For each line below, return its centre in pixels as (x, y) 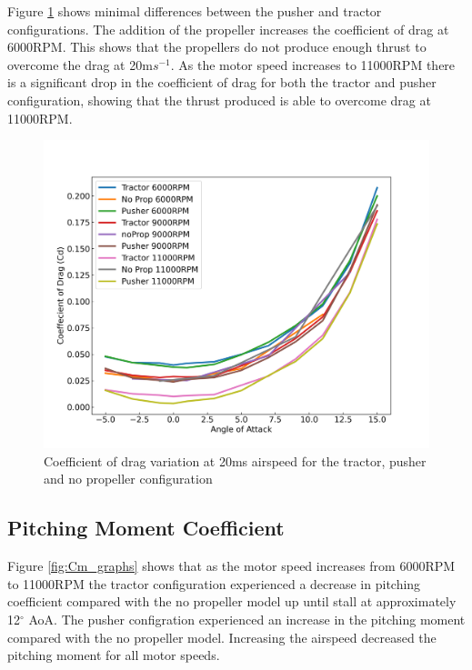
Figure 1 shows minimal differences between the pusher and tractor (195, 11)
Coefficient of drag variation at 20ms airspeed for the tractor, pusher (235, 460)
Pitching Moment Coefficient (146, 528)
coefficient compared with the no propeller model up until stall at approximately (232, 601)
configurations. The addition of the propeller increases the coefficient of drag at (228, 29)
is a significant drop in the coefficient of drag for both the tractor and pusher (222, 82)
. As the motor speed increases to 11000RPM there (313, 64)
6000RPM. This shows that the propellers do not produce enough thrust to (217, 47)
